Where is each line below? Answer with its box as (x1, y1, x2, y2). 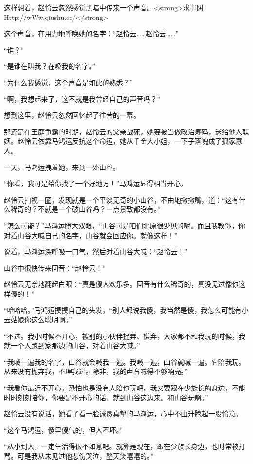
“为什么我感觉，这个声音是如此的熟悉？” (4, 77, 133, 87)
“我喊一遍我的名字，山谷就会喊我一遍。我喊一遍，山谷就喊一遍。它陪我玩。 (4, 356, 246, 367)
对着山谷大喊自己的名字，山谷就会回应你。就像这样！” (4, 230, 178, 240)
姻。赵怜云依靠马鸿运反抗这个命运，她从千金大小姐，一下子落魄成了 (4, 136, 222, 146)
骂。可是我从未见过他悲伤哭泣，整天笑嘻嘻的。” (4, 451, 154, 461)
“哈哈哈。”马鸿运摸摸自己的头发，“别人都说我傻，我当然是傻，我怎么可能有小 (4, 305, 249, 315)
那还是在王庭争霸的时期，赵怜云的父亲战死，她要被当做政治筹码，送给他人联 (4, 126, 249, 136)
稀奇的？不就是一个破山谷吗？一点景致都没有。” (10, 204, 161, 214)
